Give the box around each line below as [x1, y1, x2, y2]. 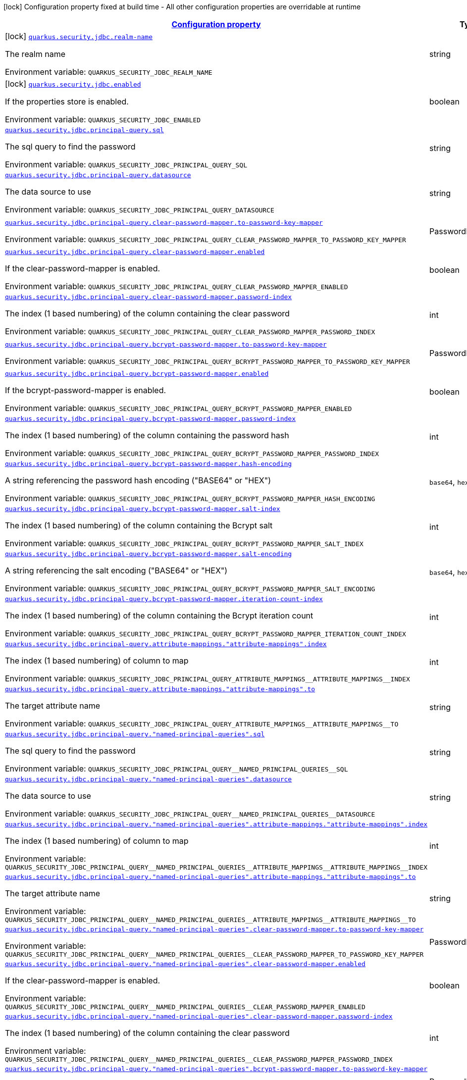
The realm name [5, 49, 66, 59]
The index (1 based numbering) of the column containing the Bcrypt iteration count [5, 611, 313, 620]
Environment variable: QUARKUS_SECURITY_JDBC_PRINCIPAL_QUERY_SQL [5, 159, 247, 169]
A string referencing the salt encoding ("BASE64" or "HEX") [5, 566, 228, 575]
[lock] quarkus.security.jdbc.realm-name [5, 31, 153, 41]
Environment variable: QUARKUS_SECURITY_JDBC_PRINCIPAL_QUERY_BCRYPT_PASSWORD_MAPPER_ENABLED [5, 403, 352, 413]
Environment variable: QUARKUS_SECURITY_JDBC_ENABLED [5, 114, 201, 124]
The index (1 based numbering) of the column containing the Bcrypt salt [5, 520, 273, 530]
